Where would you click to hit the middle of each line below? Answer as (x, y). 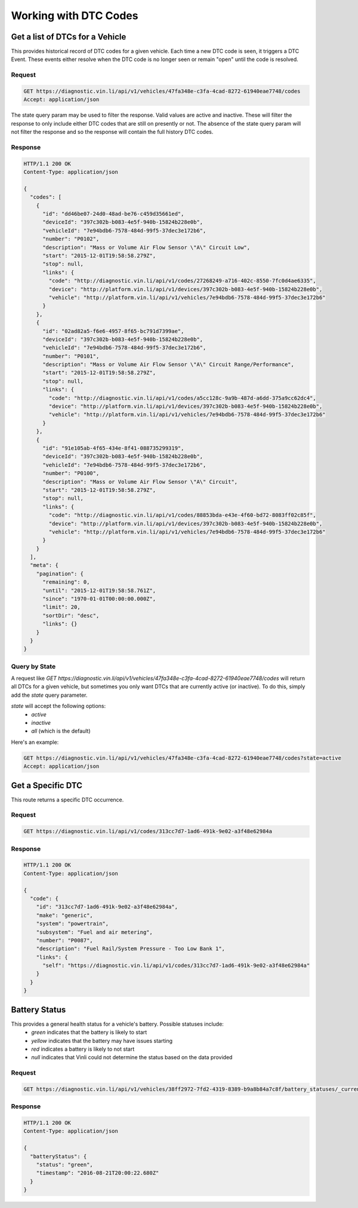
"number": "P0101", (71, 356)
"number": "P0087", (65, 940)
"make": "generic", (65, 915)
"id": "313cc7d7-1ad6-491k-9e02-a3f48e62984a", (107, 907)
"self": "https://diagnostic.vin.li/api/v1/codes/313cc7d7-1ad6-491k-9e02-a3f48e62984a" (176, 966)
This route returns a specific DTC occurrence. (67, 800)
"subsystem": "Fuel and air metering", (95, 932)
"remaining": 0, (66, 582)
